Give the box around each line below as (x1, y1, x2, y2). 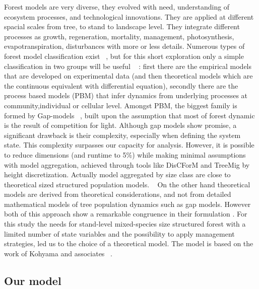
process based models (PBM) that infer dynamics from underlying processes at (4, 90, 248, 101)
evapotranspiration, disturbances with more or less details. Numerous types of (4, 41, 245, 51)
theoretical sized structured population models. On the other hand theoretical (4, 179, 250, 189)
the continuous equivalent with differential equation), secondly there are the (4, 80, 238, 91)
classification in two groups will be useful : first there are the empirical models (4, 60, 252, 71)
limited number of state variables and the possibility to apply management (4, 228, 235, 239)
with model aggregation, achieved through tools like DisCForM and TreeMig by (4, 159, 250, 170)
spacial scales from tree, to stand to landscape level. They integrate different (4, 21, 240, 32)
